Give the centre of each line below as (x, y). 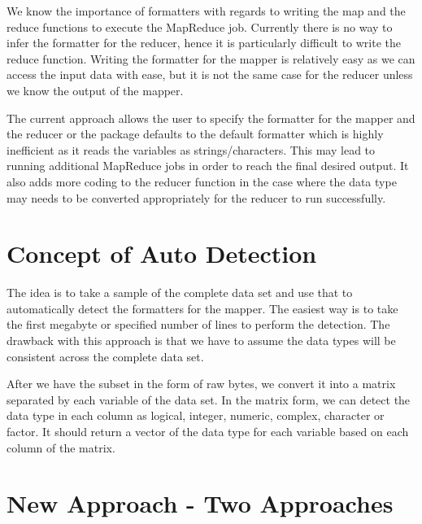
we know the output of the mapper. (95, 90)
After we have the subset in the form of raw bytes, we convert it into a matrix (201, 384)
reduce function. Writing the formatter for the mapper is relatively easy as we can (211, 58)
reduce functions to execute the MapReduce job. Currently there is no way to (200, 26)
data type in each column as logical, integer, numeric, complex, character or (196, 415)
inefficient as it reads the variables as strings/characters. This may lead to (191, 149)
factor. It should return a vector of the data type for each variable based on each (208, 431)
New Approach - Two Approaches (200, 503)
